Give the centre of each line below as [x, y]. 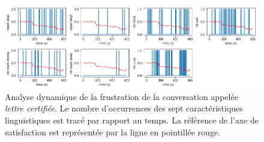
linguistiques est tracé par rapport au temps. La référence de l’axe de [132, 120]
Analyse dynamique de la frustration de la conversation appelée [121, 96]
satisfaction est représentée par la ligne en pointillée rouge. [113, 132]
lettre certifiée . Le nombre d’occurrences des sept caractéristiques [124, 108]
